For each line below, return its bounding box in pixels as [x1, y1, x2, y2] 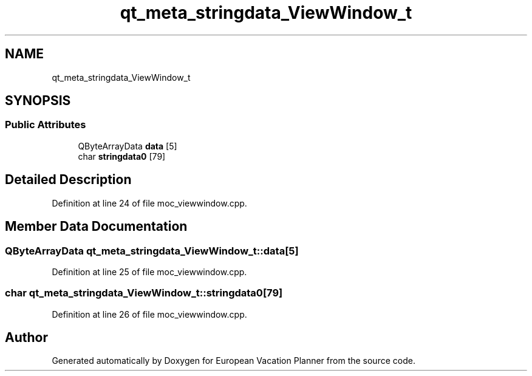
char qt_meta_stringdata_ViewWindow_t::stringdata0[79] [5, 287, 283, 299]
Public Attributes [5, 118, 86, 131]
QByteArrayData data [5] [78, 140, 177, 151]
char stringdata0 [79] [78, 151, 166, 162]
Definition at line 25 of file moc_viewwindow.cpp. [52, 266, 247, 277]
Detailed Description [5, 172, 132, 188]
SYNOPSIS [5, 93, 71, 109]
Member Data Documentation [5, 219, 188, 234]
